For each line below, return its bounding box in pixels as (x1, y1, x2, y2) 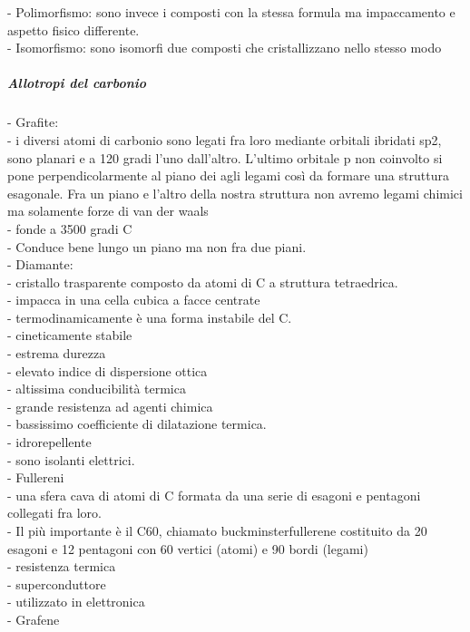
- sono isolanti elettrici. (7, 450, 135, 469)
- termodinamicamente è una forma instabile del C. (7, 307, 292, 326)
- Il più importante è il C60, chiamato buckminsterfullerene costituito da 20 (7, 521, 427, 540)
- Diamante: (7, 255, 73, 274)
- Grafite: (7, 112, 59, 131)
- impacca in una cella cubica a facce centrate (7, 290, 260, 309)
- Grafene (7, 609, 60, 628)
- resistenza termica (7, 557, 116, 576)
